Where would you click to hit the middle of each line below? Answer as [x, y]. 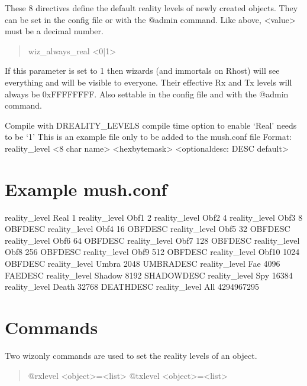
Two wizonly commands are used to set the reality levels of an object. [131, 355]
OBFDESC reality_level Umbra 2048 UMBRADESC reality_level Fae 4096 [143, 264]
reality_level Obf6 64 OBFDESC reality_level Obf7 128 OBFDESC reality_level [152, 240]
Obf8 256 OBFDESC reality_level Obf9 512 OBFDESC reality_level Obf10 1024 [152, 252]
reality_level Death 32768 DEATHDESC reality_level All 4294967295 [132, 287]
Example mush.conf [86, 189]
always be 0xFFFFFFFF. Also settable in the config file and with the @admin [147, 94]
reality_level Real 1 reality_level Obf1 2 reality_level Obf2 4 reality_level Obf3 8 [154, 217]
